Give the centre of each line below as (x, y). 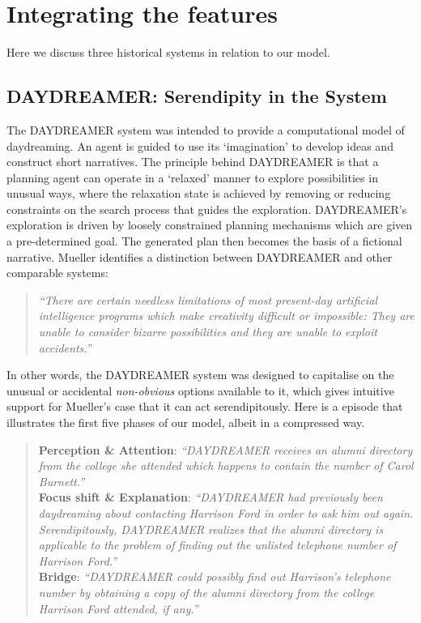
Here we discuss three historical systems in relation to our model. (168, 52)
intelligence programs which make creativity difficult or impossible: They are (226, 316)
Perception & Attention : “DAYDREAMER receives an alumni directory (225, 449)
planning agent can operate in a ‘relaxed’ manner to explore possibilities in (192, 177)
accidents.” (65, 347)
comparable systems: (57, 273)
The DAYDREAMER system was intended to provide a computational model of (206, 129)
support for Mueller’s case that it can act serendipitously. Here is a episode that (205, 406)
